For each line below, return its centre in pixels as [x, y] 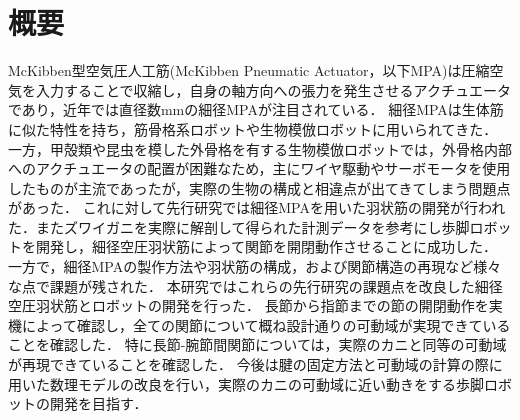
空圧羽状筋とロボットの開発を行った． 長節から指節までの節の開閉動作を [248, 305]
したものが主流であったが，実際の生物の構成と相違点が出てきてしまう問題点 [259, 187]
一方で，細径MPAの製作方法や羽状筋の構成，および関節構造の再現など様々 [255, 266]
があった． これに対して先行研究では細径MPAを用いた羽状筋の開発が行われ [257, 207]
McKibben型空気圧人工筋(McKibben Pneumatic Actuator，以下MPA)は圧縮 [249, 70]
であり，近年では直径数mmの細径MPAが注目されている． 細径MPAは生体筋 [256, 109]
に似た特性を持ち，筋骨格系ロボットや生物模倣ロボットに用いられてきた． [253, 128]
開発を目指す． [98, 403]
